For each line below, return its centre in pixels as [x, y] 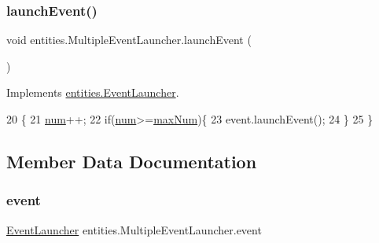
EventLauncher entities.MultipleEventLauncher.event [134, 229]
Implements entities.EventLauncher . [93, 92]
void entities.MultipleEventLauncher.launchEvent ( [129, 40]
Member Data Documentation [132, 161]
